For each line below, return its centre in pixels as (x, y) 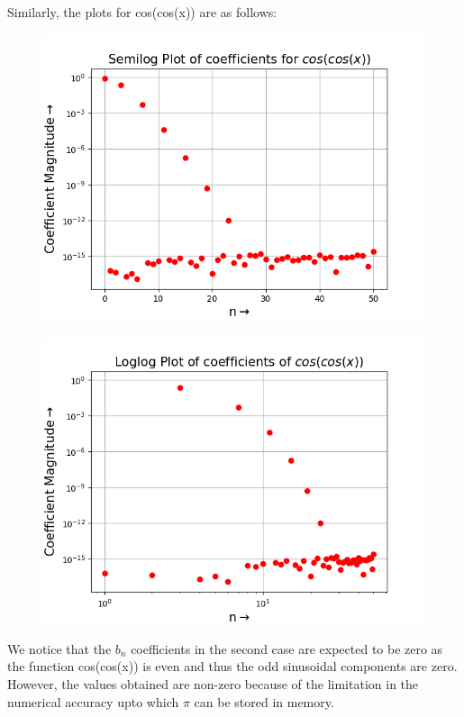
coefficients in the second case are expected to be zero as (287, 648)
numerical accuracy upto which (93, 701)
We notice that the (59, 648)
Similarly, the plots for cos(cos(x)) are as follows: (142, 12)
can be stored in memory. (264, 701)
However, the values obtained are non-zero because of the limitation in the (213, 683)
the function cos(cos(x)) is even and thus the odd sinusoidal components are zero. (232, 666)
